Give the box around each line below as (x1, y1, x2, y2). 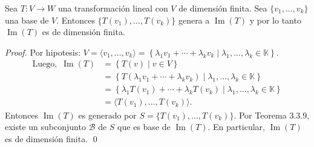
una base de (5, 13, 49, 26)
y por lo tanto (249, 13, 301, 26)
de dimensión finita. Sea (178, 2, 267, 14)
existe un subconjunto (5, 120, 86, 133)
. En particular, (208, 120, 265, 133)
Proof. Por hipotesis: (5, 45, 81, 58)
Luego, (32, 60, 57, 69)
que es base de (117, 120, 171, 133)
